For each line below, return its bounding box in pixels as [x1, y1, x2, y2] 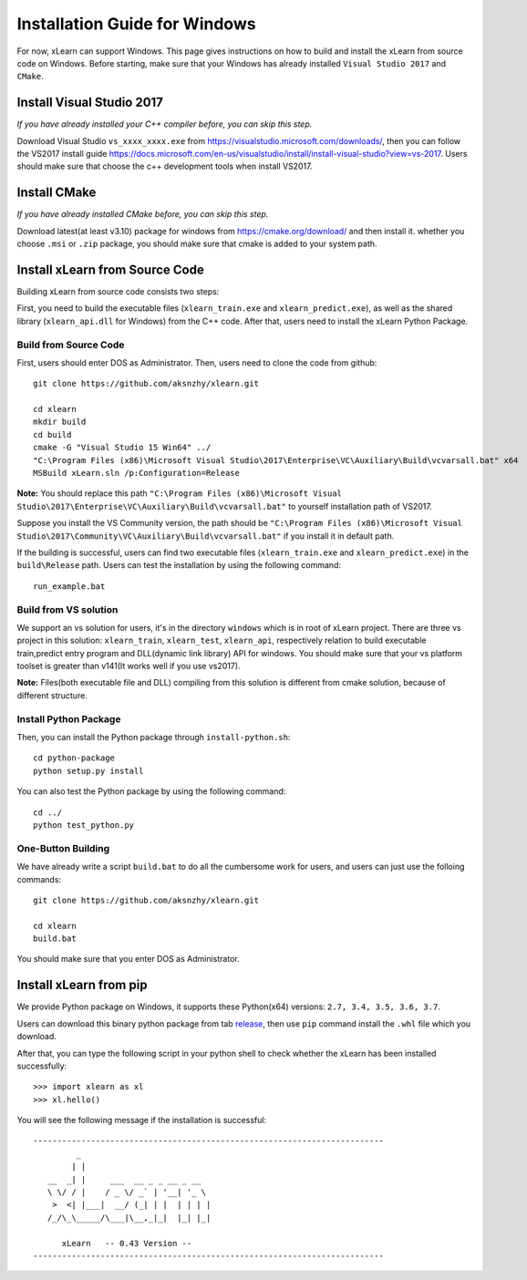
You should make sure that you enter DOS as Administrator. [16, 954, 241, 965]
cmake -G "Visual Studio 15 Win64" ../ [33, 442, 212, 453]
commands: [16, 873, 62, 884]
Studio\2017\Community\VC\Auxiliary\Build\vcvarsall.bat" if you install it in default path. [16, 530, 395, 542]
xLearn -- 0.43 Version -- [61, 1238, 192, 1248]
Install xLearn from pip [16, 977, 148, 993]
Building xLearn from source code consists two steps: [16, 286, 220, 296]
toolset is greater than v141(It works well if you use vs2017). [16, 661, 241, 672]
